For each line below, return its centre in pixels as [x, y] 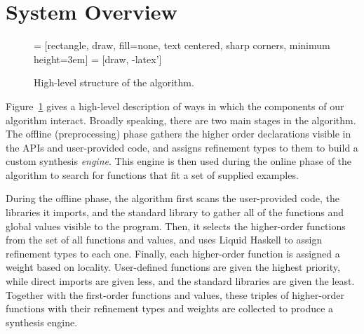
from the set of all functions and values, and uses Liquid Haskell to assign [164, 240]
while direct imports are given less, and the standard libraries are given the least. [180, 281]
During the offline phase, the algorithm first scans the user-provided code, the [173, 198]
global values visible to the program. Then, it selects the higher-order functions [176, 226]
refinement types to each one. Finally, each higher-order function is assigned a [173, 253]
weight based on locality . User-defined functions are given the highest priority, [173, 267]
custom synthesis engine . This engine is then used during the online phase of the [179, 161]
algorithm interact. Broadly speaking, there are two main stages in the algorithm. [181, 120]
